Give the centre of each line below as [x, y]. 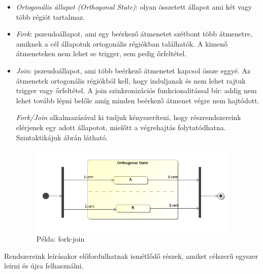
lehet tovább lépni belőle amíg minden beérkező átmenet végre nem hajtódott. [138, 100]
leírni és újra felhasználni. [44, 266]
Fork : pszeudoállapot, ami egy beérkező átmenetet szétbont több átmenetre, [134, 34]
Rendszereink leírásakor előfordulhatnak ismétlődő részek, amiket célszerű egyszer [131, 256]
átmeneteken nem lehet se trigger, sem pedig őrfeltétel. [101, 53]
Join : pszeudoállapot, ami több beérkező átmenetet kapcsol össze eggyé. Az [133, 70]
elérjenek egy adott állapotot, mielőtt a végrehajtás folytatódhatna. [121, 127]
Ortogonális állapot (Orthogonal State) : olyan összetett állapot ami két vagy [134, 7]
